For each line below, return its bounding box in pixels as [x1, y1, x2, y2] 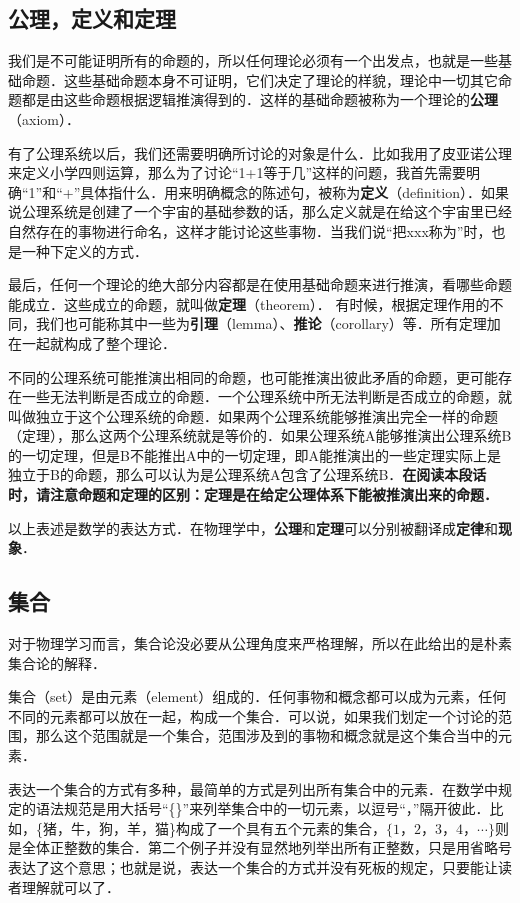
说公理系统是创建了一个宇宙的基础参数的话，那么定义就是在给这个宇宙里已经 [8, 201, 512, 222]
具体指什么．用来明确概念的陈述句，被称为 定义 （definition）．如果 [80, 181, 509, 202]
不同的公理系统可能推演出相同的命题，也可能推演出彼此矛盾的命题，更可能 [8, 366, 498, 387]
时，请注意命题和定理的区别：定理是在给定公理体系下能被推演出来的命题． [8, 484, 498, 505]
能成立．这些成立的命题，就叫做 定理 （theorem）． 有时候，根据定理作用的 [8, 293, 490, 314]
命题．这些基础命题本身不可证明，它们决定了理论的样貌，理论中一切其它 [21, 69, 498, 90]
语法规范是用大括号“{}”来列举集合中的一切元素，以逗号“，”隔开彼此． [35, 798, 490, 819]
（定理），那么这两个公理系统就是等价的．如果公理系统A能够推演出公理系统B [8, 425, 512, 446]
